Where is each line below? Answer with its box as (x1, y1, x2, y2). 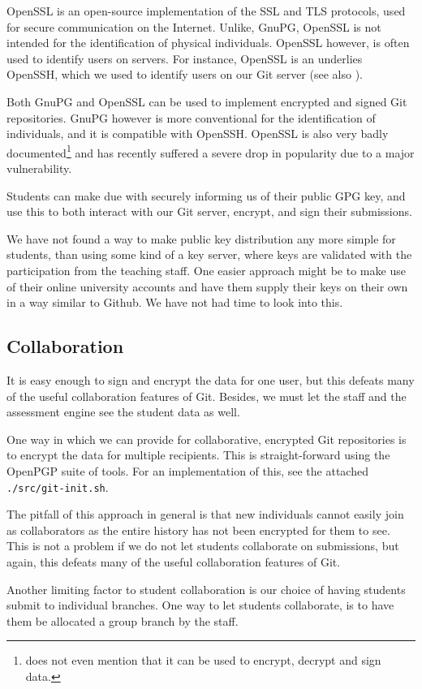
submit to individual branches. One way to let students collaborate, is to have (6, 596, 394, 614)
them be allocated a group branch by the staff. (6, 612, 239, 629)
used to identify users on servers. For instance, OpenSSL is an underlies (6, 50, 363, 67)
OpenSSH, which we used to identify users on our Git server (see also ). (6, 66, 363, 83)
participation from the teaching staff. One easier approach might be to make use (6, 261, 406, 278)
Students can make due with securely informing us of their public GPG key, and (6, 187, 406, 204)
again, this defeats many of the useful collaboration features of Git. (6, 553, 341, 570)
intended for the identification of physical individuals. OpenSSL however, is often (6, 34, 410, 51)
